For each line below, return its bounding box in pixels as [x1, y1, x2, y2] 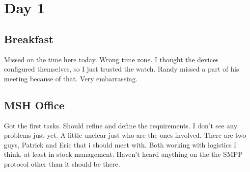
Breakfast [4, 31, 54, 46]
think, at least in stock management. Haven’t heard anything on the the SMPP [4, 149, 243, 159]
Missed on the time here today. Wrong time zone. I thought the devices [4, 54, 219, 64]
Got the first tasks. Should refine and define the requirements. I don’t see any [4, 120, 238, 130]
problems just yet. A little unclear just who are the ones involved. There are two [4, 130, 246, 140]
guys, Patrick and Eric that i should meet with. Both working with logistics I [4, 139, 237, 149]
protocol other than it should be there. [4, 158, 120, 169]
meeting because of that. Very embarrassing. [4, 73, 138, 83]
